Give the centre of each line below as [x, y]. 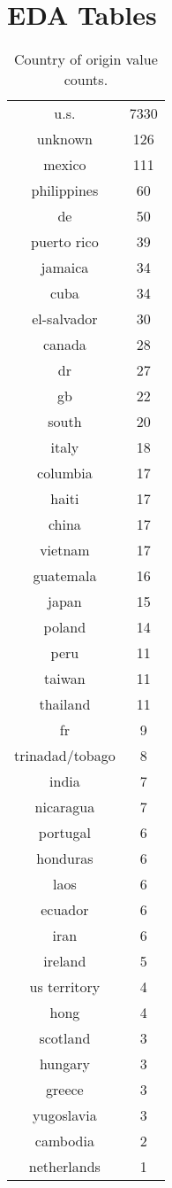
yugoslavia [65, 1115]
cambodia [64, 1141]
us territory [65, 987]
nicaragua [65, 807]
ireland [65, 961]
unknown [64, 139]
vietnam [65, 550]
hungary [64, 1064]
